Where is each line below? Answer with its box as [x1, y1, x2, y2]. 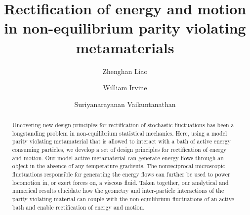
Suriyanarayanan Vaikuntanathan [74, 99, 176, 109]
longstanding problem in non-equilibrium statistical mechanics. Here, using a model [12, 129, 227, 137]
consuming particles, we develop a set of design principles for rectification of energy [12, 145, 227, 154]
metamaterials [76, 37, 174, 57]
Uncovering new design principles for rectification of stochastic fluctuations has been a [12, 121, 234, 129]
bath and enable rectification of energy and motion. [12, 203, 145, 211]
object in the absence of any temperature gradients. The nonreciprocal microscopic [12, 162, 225, 170]
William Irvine [103, 82, 147, 93]
